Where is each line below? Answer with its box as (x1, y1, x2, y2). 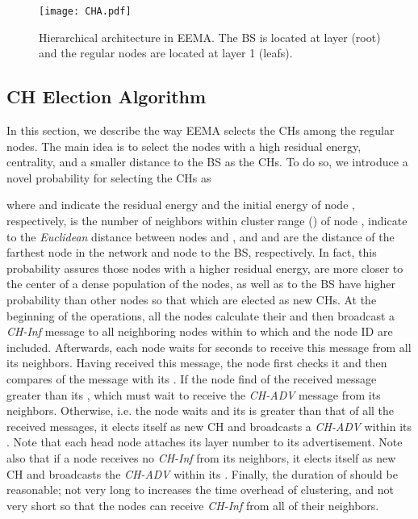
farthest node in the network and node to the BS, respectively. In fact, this (6, 244, 377, 261)
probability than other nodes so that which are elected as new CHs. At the (6, 291, 377, 308)
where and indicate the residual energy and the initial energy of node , (6, 196, 355, 213)
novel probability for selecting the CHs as (6, 169, 211, 186)
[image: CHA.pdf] (39, 6, 132, 17)
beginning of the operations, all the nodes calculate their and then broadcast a (6, 307, 395, 324)
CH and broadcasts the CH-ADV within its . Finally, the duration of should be (6, 465, 398, 482)
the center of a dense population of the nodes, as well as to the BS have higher (6, 275, 395, 292)
